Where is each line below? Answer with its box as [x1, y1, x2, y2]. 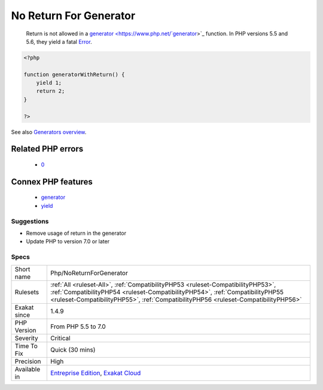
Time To [14, 341, 38, 350]
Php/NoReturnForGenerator [50, 268, 128, 277]
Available [14, 365, 41, 373]
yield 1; [36, 80, 62, 86]
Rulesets [14, 288, 39, 296]
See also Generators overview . [11, 128, 87, 135]
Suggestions [11, 217, 49, 225]
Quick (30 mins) [50, 345, 96, 353]
